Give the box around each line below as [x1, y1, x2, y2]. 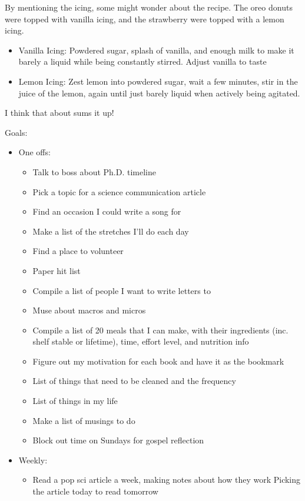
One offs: [18, 146, 51, 158]
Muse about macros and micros [32, 304, 146, 316]
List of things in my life [32, 395, 118, 407]
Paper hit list [32, 264, 81, 276]
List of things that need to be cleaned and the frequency [32, 375, 236, 387]
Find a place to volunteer [32, 245, 124, 257]
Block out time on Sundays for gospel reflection [32, 434, 204, 446]
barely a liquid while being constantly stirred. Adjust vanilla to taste [18, 55, 267, 68]
